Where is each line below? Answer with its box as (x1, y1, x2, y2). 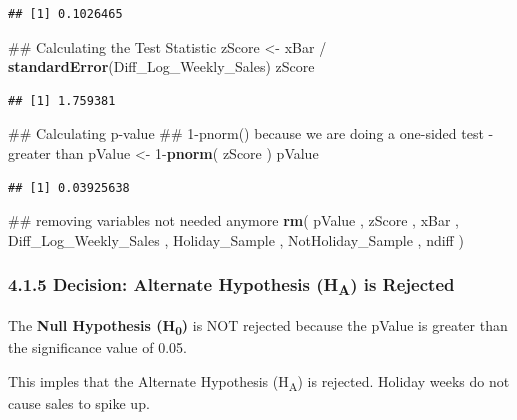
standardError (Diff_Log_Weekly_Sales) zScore (8, 56, 315, 77)
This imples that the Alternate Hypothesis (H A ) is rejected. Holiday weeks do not (8, 370, 510, 394)
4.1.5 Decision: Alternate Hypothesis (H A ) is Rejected (8, 272, 455, 300)
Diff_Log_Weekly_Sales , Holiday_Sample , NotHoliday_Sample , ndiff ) (8, 229, 464, 250)
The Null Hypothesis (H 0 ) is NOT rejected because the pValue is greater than (8, 315, 508, 338)
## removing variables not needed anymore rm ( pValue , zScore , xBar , (8, 210, 460, 231)
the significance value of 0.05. (8, 337, 187, 358)
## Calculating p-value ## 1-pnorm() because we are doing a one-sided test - (8, 123, 494, 144)
